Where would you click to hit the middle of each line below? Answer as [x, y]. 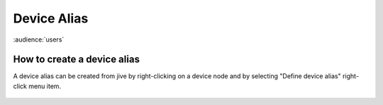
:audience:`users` [39, 39]
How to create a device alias [76, 60]
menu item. [45, 86]
